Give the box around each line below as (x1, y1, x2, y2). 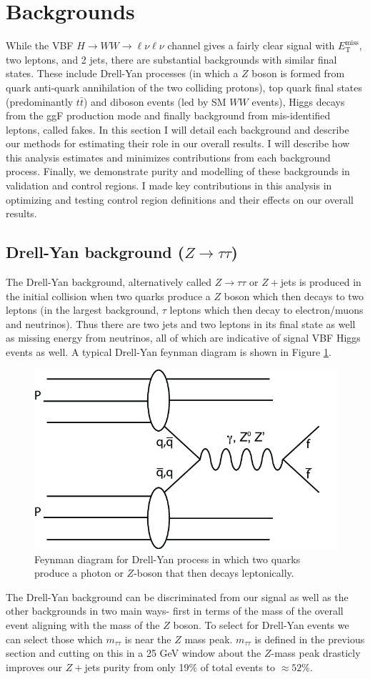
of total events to (200, 659, 276, 674)
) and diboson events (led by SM (83, 94, 226, 109)
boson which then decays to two (224, 288, 364, 303)
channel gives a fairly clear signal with (167, 38, 335, 53)
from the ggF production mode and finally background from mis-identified (6, 108, 331, 123)
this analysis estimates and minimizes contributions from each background (6, 149, 331, 164)
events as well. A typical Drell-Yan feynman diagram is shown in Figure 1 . (6, 345, 331, 360)
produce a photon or (34, 565, 124, 580)
